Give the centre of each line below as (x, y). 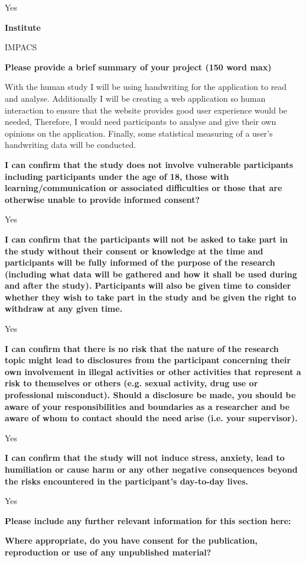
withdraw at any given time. (64, 309)
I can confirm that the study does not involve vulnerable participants (149, 164)
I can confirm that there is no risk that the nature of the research (142, 348)
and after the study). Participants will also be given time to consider (148, 285)
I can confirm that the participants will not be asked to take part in (146, 239)
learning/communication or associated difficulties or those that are (144, 188)
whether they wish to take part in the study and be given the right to (151, 297)
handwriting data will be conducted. (71, 145)
